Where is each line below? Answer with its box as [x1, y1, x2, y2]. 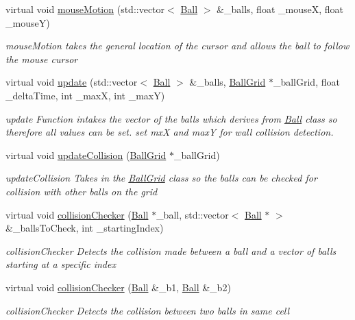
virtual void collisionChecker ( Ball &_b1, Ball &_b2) [5, 280, 231, 294]
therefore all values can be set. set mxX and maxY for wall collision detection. [5, 125, 334, 139]
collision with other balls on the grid [5, 184, 158, 198]
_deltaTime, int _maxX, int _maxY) [5, 88, 165, 102]
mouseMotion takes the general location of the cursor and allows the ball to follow [5, 38, 350, 53]
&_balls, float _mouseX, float [217, 2, 343, 16]
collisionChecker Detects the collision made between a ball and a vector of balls [5, 243, 336, 258]
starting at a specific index [5, 257, 116, 271]
